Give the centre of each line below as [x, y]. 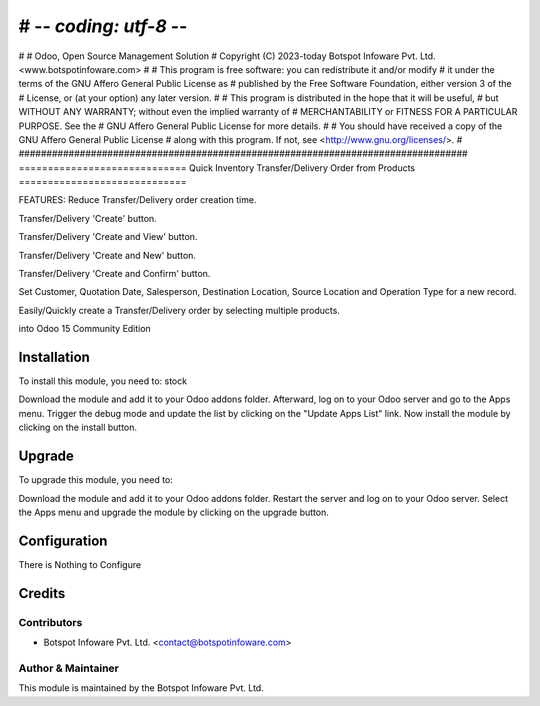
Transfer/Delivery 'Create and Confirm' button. [114, 274]
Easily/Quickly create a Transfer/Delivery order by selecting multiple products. [179, 310]
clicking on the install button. [78, 427]
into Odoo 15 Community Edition [85, 329]
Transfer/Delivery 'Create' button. [87, 218]
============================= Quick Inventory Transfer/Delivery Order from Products [217, 167]
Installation [54, 357]
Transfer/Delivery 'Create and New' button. [107, 255]
